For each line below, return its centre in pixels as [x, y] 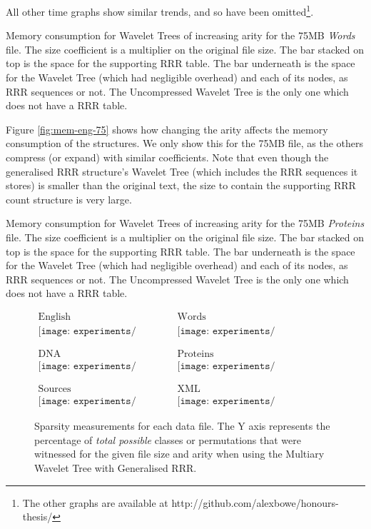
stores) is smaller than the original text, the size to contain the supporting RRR [181, 185]
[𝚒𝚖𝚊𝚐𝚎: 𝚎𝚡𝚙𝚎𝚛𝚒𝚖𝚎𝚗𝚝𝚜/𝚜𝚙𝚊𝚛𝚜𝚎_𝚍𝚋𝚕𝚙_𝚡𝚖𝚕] [226, 402]
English [54, 317]
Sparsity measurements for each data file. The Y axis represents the [182, 426]
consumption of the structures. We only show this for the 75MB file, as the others [184, 143]
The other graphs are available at [95, 502]
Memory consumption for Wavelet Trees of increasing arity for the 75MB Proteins [185, 223]
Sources [55, 389]
